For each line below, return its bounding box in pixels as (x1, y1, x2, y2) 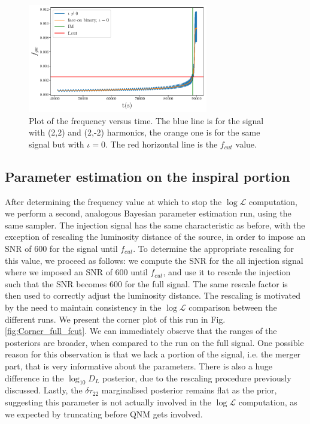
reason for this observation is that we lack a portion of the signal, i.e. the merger (5, 348, 301, 360)
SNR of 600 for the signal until (5, 242, 118, 255)
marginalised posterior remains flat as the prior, (101, 384, 277, 396)
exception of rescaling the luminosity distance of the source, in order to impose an (5, 230, 306, 243)
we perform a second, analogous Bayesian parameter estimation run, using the (5, 207, 291, 219)
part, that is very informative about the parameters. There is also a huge (5, 359, 272, 372)
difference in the (5, 371, 64, 384)
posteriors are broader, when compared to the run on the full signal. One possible (5, 336, 304, 348)
